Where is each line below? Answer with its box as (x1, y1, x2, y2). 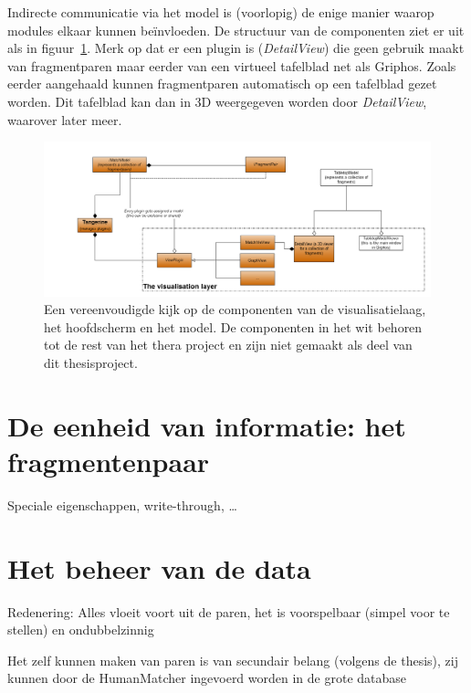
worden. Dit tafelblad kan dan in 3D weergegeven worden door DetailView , (7, 91, 427, 110)
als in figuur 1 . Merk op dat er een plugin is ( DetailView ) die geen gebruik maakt (7, 38, 465, 58)
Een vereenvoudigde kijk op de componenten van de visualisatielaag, (44, 299, 426, 319)
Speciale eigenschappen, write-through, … (7, 495, 237, 514)
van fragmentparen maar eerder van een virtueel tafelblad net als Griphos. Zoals (7, 56, 456, 75)
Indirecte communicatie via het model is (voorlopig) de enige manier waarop (7, 3, 434, 21)
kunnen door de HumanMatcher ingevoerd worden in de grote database (7, 668, 407, 688)
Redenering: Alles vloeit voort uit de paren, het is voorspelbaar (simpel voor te (7, 602, 450, 621)
